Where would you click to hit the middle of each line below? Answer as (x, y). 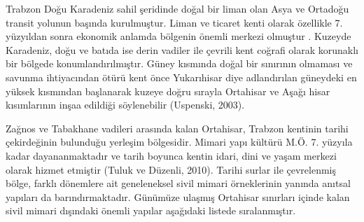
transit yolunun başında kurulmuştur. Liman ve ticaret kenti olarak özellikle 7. (174, 22)
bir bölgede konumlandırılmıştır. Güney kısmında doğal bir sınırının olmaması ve (179, 63)
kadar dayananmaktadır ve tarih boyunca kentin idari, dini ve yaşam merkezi (171, 155)
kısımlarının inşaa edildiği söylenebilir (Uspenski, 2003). (125, 105)
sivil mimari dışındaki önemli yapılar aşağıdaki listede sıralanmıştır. (151, 210)
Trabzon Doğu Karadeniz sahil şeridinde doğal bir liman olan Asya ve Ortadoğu (177, 8)
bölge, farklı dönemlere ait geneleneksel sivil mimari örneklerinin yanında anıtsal (178, 183)
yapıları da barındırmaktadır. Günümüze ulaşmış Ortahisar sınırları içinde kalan (178, 196)
